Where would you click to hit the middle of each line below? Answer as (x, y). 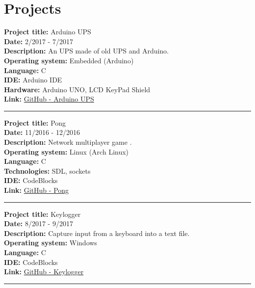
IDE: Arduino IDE (33, 80)
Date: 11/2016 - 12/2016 (42, 132)
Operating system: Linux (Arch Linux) (66, 151)
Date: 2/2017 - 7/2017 (38, 41)
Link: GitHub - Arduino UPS (49, 99)
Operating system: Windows (51, 243)
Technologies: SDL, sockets (47, 170)
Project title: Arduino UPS (48, 32)
